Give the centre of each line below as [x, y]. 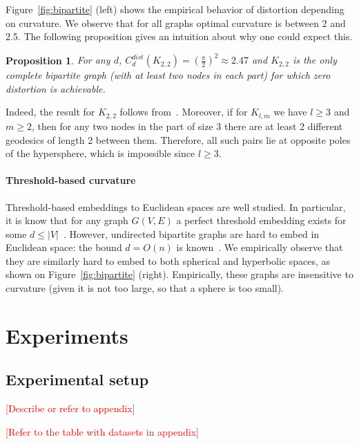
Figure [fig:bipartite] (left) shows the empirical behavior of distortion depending [175, 9]
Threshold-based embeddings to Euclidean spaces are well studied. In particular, [176, 206]
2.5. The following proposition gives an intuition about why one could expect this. [179, 36]
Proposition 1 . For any [58, 60]
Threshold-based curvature [71, 180]
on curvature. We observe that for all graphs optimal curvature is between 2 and [176, 22]
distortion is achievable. [56, 88]
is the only [315, 60]
